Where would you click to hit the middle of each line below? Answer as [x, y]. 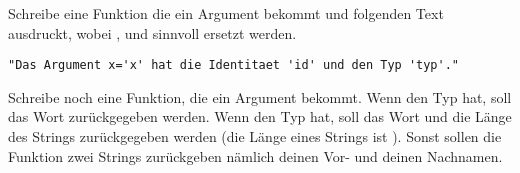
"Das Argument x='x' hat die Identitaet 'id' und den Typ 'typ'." [234, 65]
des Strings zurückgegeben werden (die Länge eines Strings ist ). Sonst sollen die [255, 136]
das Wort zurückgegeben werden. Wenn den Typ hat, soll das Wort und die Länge [260, 116]
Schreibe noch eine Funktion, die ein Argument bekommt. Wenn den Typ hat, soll [260, 96]
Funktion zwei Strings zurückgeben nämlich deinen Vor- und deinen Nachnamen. [255, 155]
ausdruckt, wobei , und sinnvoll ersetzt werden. [152, 32]
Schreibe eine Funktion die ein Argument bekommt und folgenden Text [226, 13]
